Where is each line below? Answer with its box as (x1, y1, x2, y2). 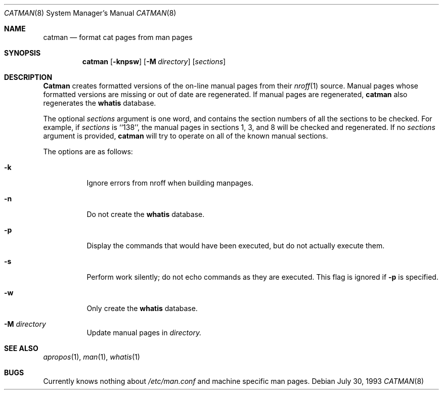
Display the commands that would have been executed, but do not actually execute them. (86, 241, 385, 250)
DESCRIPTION (4, 73, 53, 81)
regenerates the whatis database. (43, 99, 156, 107)
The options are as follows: (43, 147, 133, 156)
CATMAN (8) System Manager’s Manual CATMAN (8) (4, 9, 176, 17)
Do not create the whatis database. (86, 210, 205, 218)
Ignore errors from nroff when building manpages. (86, 179, 254, 187)
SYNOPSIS (4, 49, 41, 57)
